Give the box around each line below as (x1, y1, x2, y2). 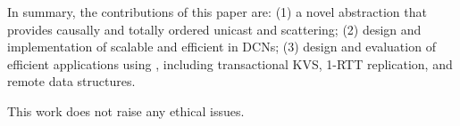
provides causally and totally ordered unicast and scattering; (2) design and (7, 20, 422, 38)
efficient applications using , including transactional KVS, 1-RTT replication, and (7, 54, 453, 73)
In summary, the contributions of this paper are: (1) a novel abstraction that (7, 3, 427, 20)
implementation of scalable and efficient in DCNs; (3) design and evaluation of (7, 37, 436, 56)
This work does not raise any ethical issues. (7, 101, 245, 120)
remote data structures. (7, 72, 136, 91)
